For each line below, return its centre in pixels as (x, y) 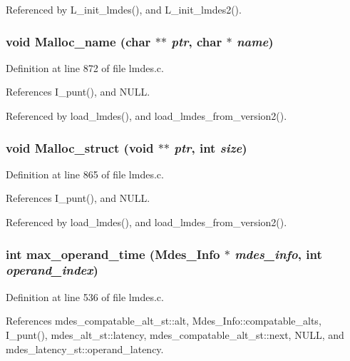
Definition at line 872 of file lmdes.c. (85, 67)
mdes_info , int (278, 254)
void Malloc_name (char (78, 41)
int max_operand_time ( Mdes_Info (113, 254)
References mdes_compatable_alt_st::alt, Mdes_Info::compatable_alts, (164, 321)
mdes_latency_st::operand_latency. (85, 349)
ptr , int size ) (211, 147)
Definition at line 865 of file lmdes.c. (85, 174)
